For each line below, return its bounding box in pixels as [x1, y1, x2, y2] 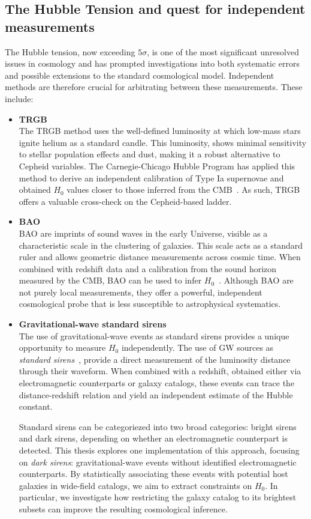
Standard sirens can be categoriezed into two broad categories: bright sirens [19, 420, 297, 432]
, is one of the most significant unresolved [147, 45, 300, 58]
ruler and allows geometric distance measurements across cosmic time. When [19, 250, 301, 263]
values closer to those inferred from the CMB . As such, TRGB [67, 183, 300, 196]
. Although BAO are [219, 274, 294, 287]
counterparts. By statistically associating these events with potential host [19, 467, 288, 480]
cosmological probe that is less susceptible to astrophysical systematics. [19, 297, 281, 310]
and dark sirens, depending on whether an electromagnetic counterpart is [19, 432, 288, 445]
